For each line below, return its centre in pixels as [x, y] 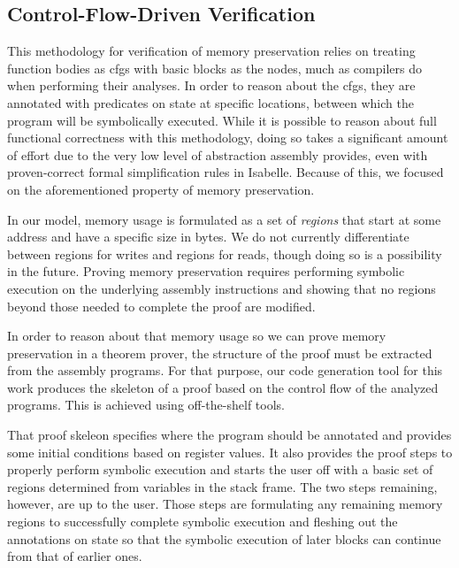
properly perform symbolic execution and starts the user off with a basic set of [220, 469]
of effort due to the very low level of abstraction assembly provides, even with [218, 154]
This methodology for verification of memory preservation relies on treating [211, 51]
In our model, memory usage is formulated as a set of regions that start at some [224, 219]
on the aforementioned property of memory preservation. [161, 189]
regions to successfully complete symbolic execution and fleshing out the [203, 522]
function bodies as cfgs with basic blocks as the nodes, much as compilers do [214, 68]
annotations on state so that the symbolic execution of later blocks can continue [224, 538]
